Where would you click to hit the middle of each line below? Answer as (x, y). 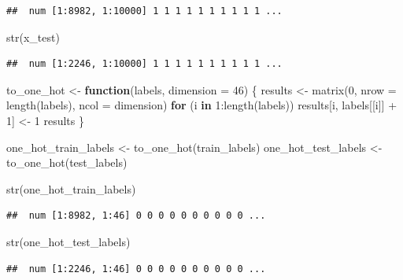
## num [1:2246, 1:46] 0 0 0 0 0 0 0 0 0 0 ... (136, 269)
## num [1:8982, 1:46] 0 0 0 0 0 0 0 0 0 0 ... (136, 216)
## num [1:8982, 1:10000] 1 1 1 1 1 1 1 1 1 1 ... (144, 11)
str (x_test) (33, 37)
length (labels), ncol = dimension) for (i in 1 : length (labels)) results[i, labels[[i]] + (202, 105)
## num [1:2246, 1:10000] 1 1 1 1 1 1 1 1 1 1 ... (144, 64)
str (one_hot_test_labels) (68, 241)
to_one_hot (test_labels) (67, 162)
